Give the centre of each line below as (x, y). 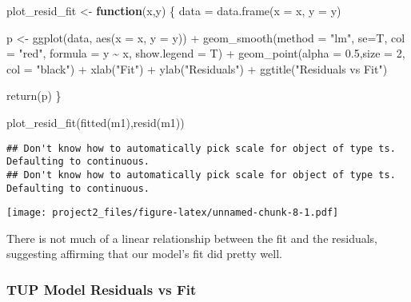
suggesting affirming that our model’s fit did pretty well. (144, 254)
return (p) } (34, 95)
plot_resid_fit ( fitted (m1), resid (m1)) (96, 122)
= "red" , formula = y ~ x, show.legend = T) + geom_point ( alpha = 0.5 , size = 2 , (206, 53)
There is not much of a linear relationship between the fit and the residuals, (192, 238)
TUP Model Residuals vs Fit (102, 289)
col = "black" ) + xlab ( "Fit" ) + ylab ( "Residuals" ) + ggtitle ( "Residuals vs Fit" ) (197, 68)
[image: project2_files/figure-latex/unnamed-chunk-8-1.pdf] (173, 213)
